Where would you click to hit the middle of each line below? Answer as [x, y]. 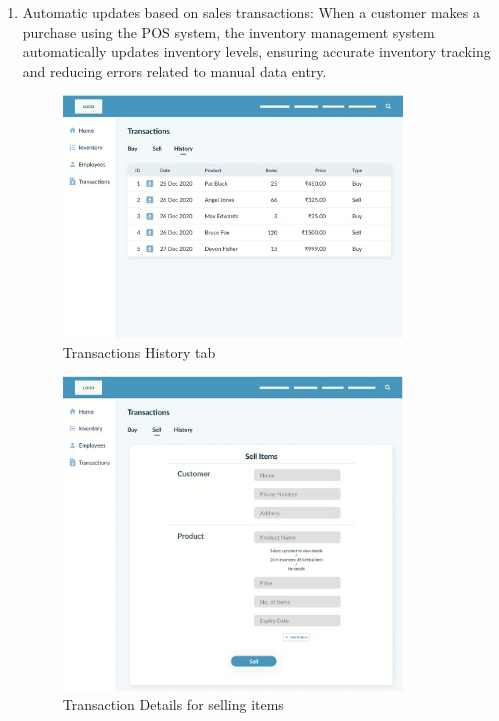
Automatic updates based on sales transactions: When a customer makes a [251, 12]
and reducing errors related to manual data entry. [174, 70]
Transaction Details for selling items [173, 704]
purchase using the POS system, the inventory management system [228, 31]
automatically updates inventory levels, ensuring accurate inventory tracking [256, 51]
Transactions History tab [139, 351]
